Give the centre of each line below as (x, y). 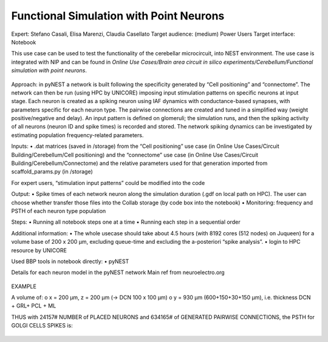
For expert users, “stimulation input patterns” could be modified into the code (108, 183)
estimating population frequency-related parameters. (77, 135)
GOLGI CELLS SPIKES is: (42, 326)
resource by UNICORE (39, 250)
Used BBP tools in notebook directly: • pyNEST (70, 261)
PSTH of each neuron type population (59, 211)
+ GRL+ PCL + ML (34, 306)
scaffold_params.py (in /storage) (52, 172)
